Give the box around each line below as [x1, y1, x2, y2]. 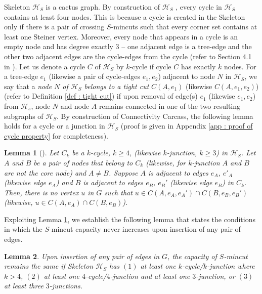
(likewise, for [146, 157, 186, 167]
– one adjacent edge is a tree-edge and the [121, 41, 252, 52]
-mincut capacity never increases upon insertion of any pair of [49, 224, 241, 234]
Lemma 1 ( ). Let [4, 147, 59, 158]
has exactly [181, 61, 216, 71]
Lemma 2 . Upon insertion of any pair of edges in [4, 250, 160, 261]
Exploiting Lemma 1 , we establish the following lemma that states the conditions [4, 214, 255, 224]
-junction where [207, 261, 255, 271]
